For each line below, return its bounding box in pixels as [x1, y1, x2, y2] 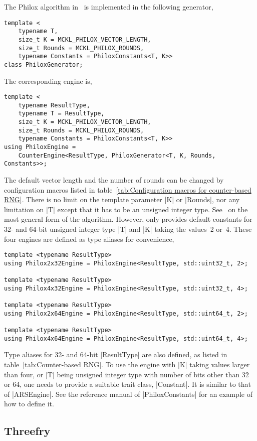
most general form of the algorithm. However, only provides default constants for [4, 214, 252, 224]
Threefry [4, 423, 51, 438]
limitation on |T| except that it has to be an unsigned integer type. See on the [4, 204, 248, 214]
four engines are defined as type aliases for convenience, [4, 233, 174, 244]
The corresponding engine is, [4, 75, 92, 86]
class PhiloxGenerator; [4, 61, 83, 68]
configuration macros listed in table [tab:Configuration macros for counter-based [4, 184, 251, 195]
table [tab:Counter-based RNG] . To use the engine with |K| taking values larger [4, 359, 250, 369]
